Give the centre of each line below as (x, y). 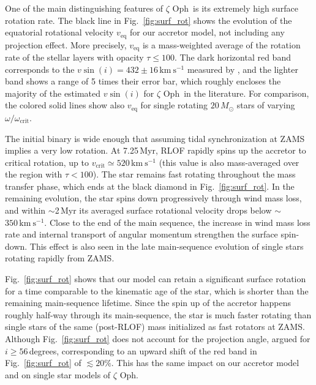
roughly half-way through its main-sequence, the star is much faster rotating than (158, 314)
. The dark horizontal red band (233, 57)
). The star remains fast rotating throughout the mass (194, 174)
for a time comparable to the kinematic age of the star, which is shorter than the (157, 290)
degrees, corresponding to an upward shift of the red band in (143, 350)
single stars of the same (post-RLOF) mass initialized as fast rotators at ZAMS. (155, 327)
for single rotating (174, 105)
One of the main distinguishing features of (84, 8)
